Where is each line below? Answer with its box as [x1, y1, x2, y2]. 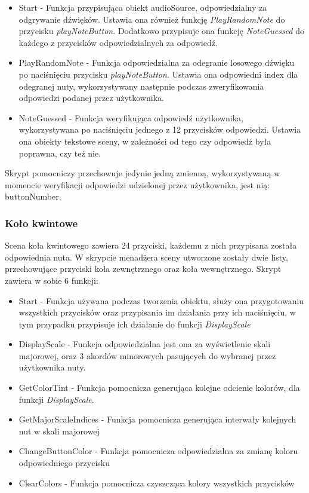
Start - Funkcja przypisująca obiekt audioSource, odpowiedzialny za [18, 1, 267, 13]
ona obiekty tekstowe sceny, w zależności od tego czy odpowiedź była [18, 134, 271, 147]
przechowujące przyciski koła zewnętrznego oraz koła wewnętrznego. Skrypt [5, 262, 282, 275]
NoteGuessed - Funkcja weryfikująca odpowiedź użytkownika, [18, 111, 243, 124]
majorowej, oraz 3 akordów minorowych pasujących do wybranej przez [18, 349, 276, 362]
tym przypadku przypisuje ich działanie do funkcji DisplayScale [18, 317, 251, 330]
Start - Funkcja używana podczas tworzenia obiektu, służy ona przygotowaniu [18, 294, 304, 307]
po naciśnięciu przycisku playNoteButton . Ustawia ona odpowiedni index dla [18, 68, 298, 80]
